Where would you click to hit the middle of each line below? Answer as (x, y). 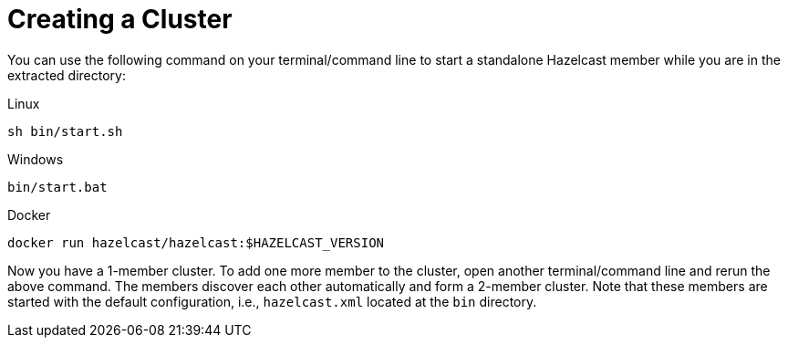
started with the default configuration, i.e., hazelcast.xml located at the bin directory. (272, 301)
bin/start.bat (57, 187)
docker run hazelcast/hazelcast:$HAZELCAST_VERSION (196, 242)
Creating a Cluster (120, 19)
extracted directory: (67, 75)
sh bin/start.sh (65, 131)
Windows (36, 159)
